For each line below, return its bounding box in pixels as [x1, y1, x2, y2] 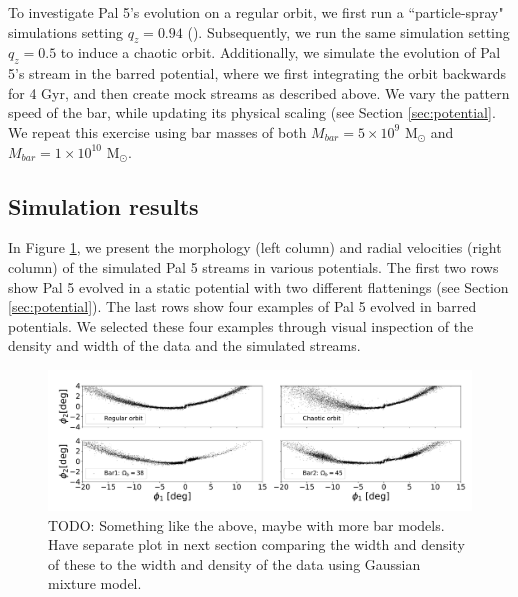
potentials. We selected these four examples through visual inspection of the [8, 315, 474, 336]
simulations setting [8, 21, 123, 42]
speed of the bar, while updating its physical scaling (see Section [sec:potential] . [8, 102, 496, 123]
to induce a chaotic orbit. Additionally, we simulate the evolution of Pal [60, 42, 501, 63]
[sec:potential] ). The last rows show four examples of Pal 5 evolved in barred [8, 296, 477, 317]
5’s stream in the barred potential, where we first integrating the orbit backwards [8, 63, 507, 84]
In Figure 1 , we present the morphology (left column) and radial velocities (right [8, 237, 502, 258]
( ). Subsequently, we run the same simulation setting [187, 21, 510, 42]
